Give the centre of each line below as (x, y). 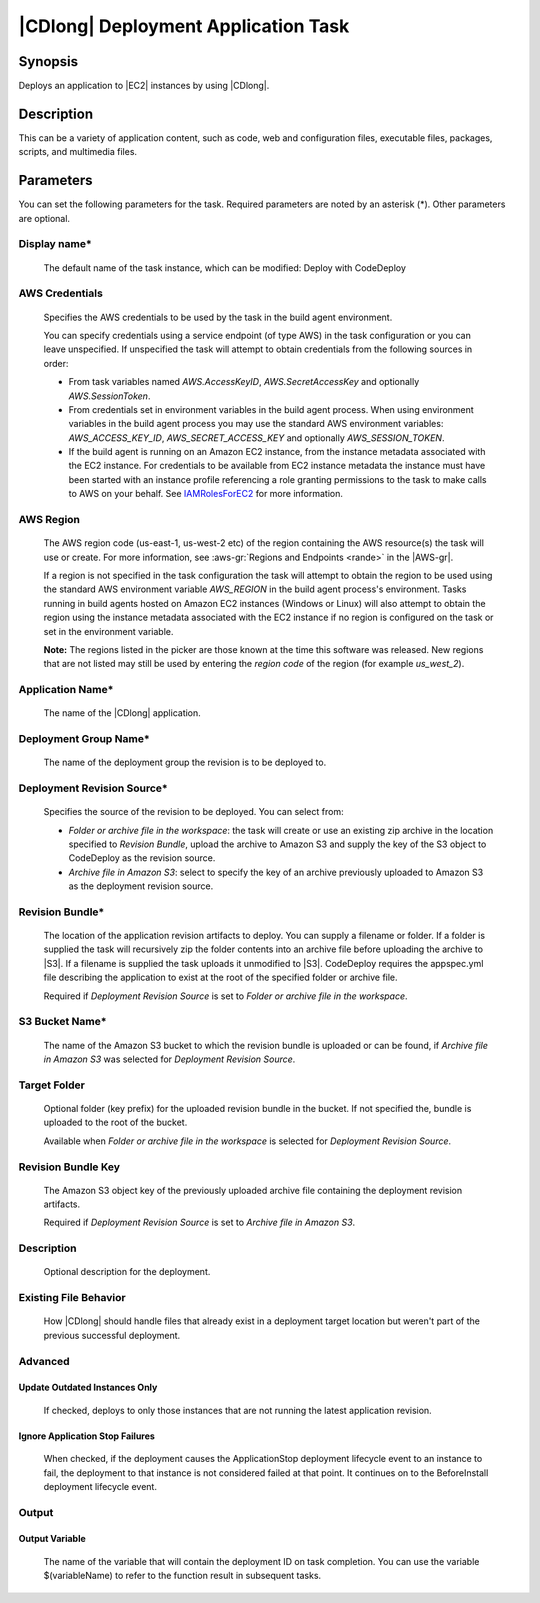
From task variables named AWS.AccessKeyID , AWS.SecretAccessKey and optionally (244, 382)
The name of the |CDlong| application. (122, 713)
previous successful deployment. (112, 1335)
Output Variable (52, 1539)
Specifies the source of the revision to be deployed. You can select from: (193, 812)
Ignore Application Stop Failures (86, 1436)
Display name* (55, 244)
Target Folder (51, 1085)
